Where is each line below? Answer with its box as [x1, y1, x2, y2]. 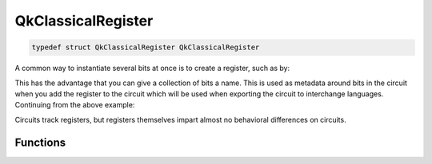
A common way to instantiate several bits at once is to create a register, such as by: [14, 64, 290, 73]
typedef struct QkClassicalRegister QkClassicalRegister [31, 43, 260, 52]
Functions [14, 135, 66, 149]
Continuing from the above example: [14, 100, 135, 110]
